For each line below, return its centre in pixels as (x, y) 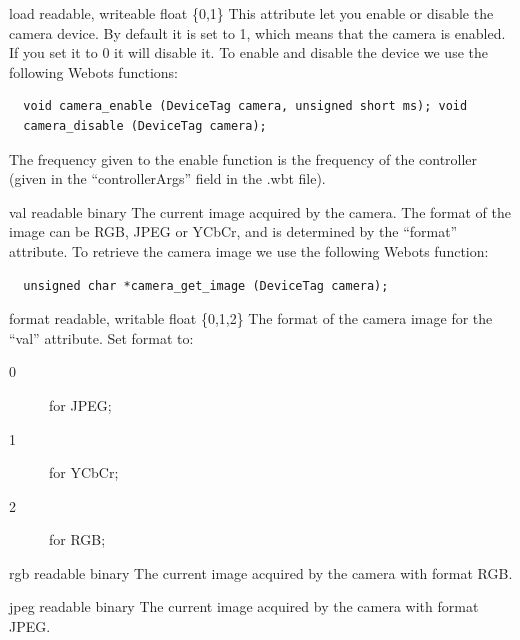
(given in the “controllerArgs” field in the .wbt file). (167, 178)
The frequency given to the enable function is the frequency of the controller (243, 158)
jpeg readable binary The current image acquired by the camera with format (244, 606)
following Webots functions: (93, 71)
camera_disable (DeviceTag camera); (145, 125)
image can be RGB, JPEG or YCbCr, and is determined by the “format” (233, 231)
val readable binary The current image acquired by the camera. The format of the (260, 211)
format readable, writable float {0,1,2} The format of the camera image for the (251, 318)
